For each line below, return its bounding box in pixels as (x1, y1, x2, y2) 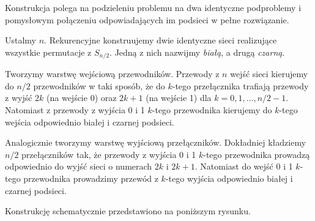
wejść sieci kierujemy (230, 67, 308, 80)
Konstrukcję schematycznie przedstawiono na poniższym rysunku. (5, 204, 251, 217)
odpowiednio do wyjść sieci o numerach (5, 160, 152, 173)
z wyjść (5, 91, 32, 104)
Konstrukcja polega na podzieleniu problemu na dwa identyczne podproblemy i (5, 1, 302, 13)
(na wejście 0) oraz (46, 91, 117, 104)
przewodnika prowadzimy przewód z (23, 171, 158, 184)
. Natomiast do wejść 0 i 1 (195, 160, 293, 173)
